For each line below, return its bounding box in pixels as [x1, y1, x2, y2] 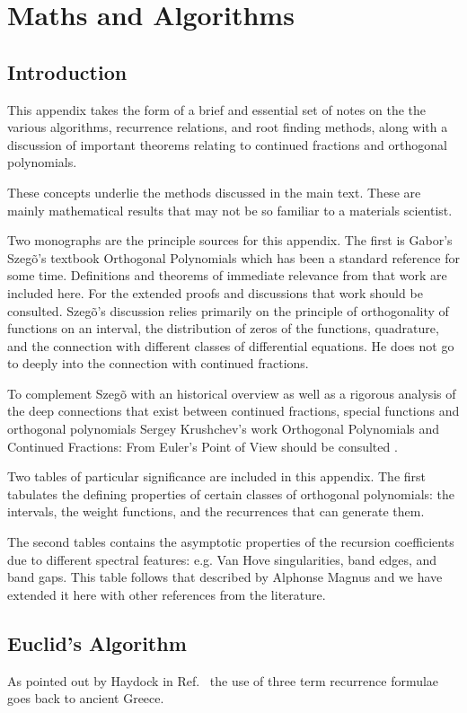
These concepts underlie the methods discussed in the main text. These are [7, 182, 421, 201]
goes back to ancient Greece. [7, 689, 164, 708]
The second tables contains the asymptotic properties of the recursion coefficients [7, 533, 454, 551]
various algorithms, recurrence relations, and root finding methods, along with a [7, 118, 448, 136]
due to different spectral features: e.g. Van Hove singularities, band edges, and [7, 550, 437, 568]
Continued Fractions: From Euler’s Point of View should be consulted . [7, 436, 398, 455]
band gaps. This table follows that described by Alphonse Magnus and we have [7, 568, 443, 586]
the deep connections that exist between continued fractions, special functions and [7, 401, 460, 420]
